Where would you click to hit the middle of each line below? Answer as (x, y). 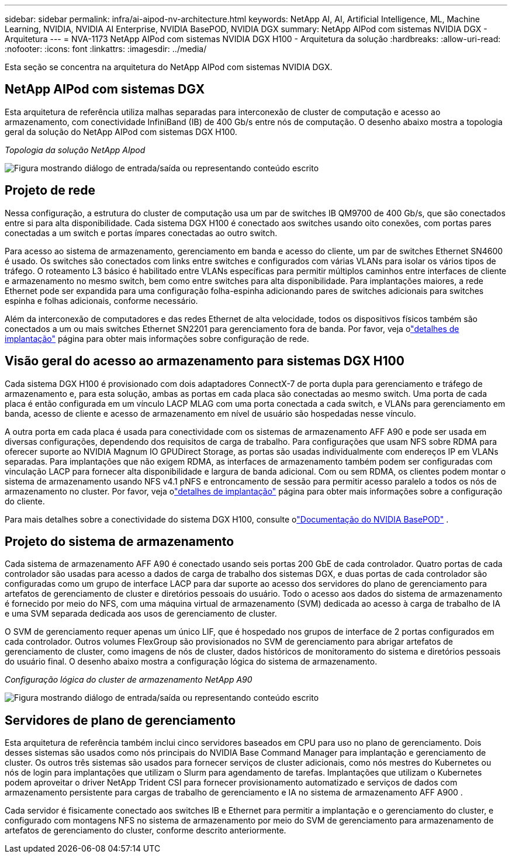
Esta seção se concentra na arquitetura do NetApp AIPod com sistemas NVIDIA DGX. (169, 67)
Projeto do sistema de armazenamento (120, 541)
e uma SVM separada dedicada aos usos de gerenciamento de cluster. (141, 614)
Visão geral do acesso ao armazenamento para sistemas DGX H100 (205, 361)
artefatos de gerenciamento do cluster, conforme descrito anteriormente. (146, 831)
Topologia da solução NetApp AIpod (75, 150)
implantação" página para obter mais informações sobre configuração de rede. (157, 338)
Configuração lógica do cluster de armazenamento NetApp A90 (129, 680)
